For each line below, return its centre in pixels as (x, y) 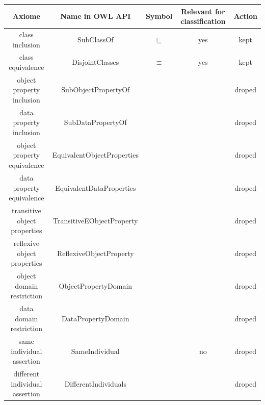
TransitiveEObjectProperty (96, 220)
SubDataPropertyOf (95, 122)
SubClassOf (96, 39)
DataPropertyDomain (96, 318)
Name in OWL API (96, 16)
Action (245, 16)
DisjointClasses (96, 62)
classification (203, 21)
